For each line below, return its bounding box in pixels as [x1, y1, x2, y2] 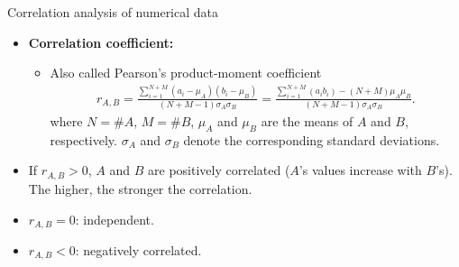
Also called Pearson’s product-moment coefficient [50, 63, 322, 82]
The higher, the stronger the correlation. [28, 179, 252, 198]
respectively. [50, 130, 117, 149]
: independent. [75, 209, 154, 228]
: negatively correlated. [75, 240, 202, 259]
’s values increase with [298, 161, 422, 180]
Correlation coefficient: [28, 32, 174, 51]
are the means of [261, 112, 353, 131]
